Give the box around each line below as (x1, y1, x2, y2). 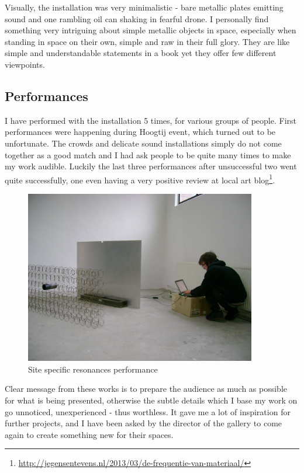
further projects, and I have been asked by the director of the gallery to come (5, 417, 282, 429)
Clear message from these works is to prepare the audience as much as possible (5, 382, 288, 395)
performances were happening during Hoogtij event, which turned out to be (5, 126, 276, 138)
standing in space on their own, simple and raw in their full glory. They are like (5, 35, 290, 47)
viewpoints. (5, 58, 45, 70)
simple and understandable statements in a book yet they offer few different (5, 47, 277, 59)
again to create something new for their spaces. (5, 428, 174, 440)
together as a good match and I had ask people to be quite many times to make (5, 148, 291, 161)
